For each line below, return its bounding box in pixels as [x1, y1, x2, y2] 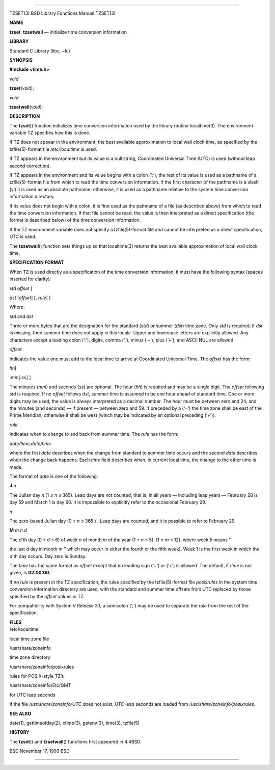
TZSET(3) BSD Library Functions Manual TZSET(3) [9, 10, 116, 16]
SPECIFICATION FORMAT [9, 259, 64, 265]
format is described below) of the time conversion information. [9, 217, 141, 223]
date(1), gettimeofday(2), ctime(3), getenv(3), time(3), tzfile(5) [9, 720, 140, 726]
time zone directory [9, 654, 50, 660]
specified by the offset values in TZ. [9, 593, 85, 599]
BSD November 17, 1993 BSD [9, 748, 70, 754]
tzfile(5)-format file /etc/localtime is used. [9, 146, 97, 152]
